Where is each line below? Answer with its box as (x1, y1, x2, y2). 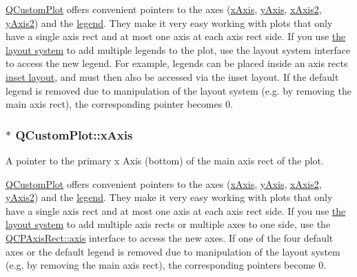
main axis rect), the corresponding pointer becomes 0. (6, 97, 233, 111)
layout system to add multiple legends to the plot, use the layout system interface (6, 42, 351, 57)
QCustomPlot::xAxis (15, 126, 133, 143)
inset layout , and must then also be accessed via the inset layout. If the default (6, 69, 339, 84)
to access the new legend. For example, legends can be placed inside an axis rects (6, 56, 348, 70)
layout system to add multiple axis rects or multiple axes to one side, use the (6, 217, 331, 231)
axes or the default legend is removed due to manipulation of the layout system (6, 244, 340, 258)
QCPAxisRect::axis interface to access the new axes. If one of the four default (6, 230, 334, 245)
